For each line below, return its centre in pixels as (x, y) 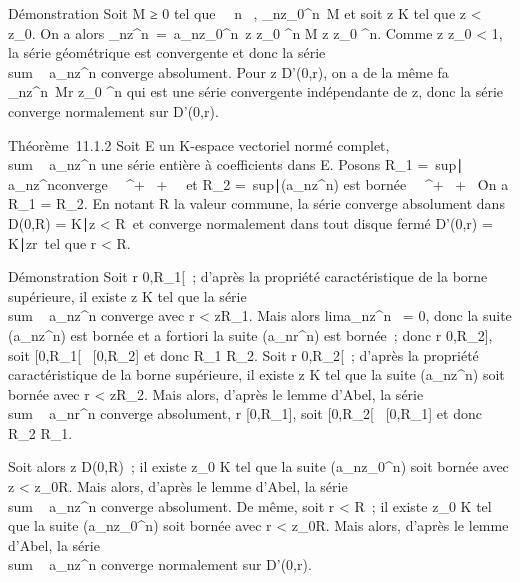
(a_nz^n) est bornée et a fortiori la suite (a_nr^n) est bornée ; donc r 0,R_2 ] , (250, 334)
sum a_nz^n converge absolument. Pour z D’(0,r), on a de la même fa (228, 71)
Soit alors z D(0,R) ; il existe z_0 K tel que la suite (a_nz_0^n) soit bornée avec (258, 466)
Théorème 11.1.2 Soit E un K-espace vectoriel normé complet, (199, 144)
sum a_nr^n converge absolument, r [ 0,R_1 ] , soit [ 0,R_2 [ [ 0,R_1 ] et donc (245, 413)
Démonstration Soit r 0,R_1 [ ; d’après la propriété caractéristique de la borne (248, 276)
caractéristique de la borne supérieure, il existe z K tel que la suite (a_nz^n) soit (256, 374)
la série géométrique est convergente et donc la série (167, 52)
